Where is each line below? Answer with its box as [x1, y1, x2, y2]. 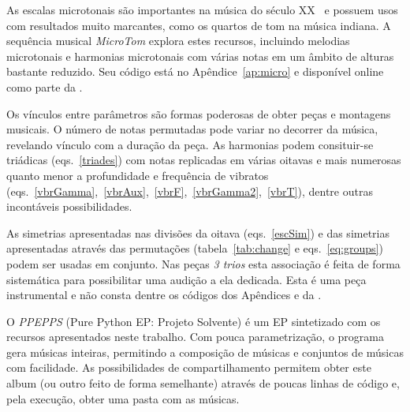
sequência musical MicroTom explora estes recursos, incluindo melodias [6, 32, 350, 49]
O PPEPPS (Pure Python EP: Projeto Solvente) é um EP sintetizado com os [6, 313, 381, 329]
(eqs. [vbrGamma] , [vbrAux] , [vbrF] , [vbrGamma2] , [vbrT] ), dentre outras [6, 182, 373, 199]
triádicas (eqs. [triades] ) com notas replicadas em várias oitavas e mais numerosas [6, 152, 401, 168]
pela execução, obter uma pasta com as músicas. [6, 390, 240, 406]
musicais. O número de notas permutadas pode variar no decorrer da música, [6, 121, 378, 137]
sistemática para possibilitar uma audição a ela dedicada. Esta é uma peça [6, 271, 367, 287]
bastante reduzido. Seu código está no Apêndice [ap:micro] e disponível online [6, 63, 384, 80]
